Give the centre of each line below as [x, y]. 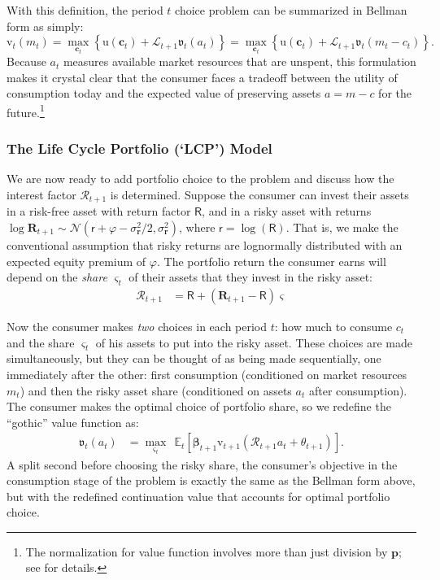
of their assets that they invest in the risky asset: [251, 277]
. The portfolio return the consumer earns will [271, 261]
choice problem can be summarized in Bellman [291, 10]
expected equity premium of [76, 261]
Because [26, 61]
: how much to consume [333, 326]
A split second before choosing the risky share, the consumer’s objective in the [202, 464]
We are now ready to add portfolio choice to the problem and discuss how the [200, 179]
